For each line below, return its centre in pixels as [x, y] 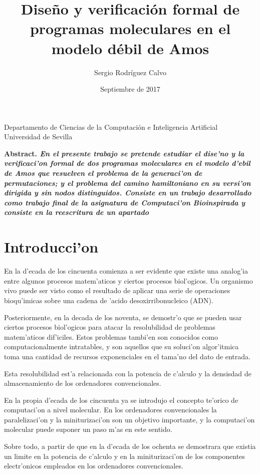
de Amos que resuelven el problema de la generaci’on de [103, 173]
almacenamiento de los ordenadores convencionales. [83, 383]
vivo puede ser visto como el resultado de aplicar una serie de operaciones [117, 290]
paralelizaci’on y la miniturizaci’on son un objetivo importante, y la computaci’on [129, 419]
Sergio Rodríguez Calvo [130, 72]
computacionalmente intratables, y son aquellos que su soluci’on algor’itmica [121, 346]
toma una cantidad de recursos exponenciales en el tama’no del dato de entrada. [127, 356]
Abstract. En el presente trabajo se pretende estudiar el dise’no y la [124, 153]
